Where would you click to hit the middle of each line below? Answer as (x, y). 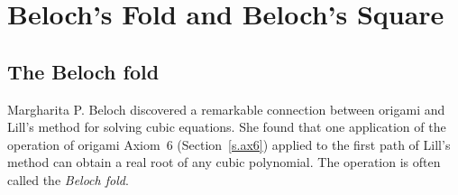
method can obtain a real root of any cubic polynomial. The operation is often (224, 162)
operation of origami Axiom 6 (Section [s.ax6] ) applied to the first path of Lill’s (229, 144)
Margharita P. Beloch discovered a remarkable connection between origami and (226, 109)
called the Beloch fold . (68, 179)
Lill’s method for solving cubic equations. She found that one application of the (227, 127)
